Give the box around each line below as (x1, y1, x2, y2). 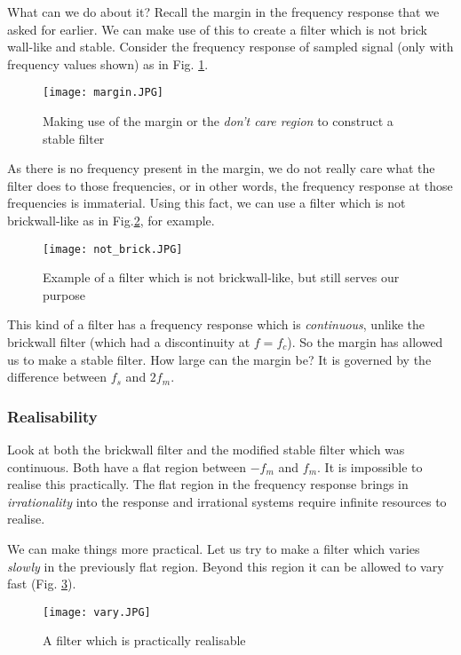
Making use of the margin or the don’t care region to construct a (43, 112, 393, 130)
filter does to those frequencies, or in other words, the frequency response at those (7, 176, 453, 194)
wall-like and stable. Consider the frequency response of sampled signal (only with (7, 37, 454, 56)
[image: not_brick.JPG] (43, 242, 183, 256)
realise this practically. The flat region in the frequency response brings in (7, 475, 409, 493)
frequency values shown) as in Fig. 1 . (7, 54, 209, 73)
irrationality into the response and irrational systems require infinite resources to (7, 492, 447, 510)
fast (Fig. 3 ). (7, 574, 76, 593)
